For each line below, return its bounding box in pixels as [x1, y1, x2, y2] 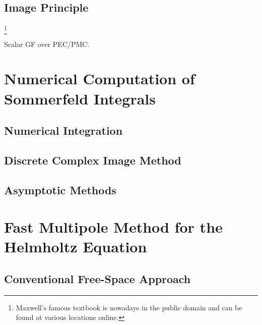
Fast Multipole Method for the [4, 216, 223, 237]
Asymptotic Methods [4, 182, 116, 197]
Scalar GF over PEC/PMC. [4, 38, 90, 49]
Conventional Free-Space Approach [4, 270, 191, 286]
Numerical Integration [4, 123, 123, 138]
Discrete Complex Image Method [4, 152, 181, 168]
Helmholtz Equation [4, 236, 147, 257]
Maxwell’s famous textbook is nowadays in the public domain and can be [16, 302, 242, 312]
